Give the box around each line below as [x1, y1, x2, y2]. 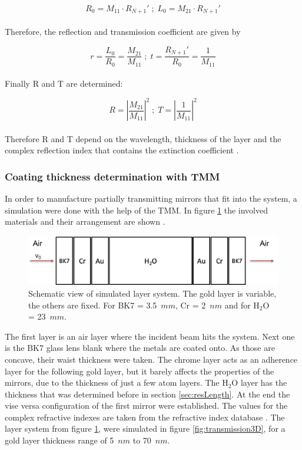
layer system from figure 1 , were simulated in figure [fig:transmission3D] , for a [5, 422, 286, 435]
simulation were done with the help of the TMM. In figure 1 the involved [5, 203, 268, 216]
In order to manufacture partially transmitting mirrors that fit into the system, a [5, 192, 297, 205]
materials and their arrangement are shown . [5, 215, 165, 228]
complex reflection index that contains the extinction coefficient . [5, 144, 239, 156]
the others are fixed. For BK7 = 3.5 [28, 298, 157, 311]
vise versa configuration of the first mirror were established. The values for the [5, 399, 288, 412]
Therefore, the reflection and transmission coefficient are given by [5, 25, 241, 38]
